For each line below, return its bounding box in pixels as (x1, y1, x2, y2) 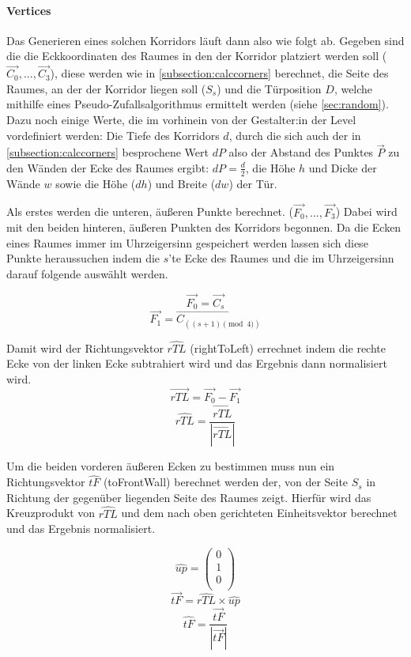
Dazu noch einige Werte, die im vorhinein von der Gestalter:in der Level (6, 111, 356, 127)
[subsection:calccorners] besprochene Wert (6, 144, 209, 160)
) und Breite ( (147, 175, 216, 191)
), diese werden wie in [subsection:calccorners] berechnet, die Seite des (50, 65, 389, 81)
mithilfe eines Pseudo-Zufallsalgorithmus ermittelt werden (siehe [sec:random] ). (6, 96, 389, 112)
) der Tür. (228, 175, 277, 191)
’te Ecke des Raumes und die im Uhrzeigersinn (168, 250, 394, 266)
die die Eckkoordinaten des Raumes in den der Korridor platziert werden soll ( (6, 47, 387, 64)
